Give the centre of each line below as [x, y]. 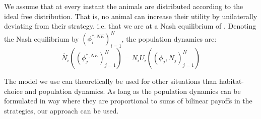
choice [13, 91]
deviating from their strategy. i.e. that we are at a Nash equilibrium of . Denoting [130, 26]
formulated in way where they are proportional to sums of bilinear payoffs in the [128, 101]
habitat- [232, 81]
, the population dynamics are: [169, 38]
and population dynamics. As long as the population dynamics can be [133, 91]
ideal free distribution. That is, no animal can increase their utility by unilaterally [131, 16]
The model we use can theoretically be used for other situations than [111, 81]
